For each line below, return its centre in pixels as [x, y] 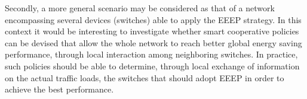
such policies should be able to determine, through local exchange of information [152, 66]
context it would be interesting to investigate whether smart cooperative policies [152, 31]
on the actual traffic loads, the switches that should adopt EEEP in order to [145, 77]
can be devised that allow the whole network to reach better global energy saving [153, 42]
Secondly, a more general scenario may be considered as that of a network [140, 8]
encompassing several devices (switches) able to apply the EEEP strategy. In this [153, 19]
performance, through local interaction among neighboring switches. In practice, [151, 54]
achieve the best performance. [59, 89]
